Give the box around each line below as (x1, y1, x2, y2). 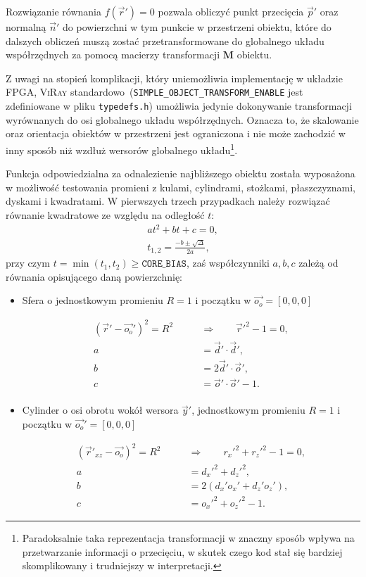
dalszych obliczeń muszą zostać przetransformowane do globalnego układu (6, 33, 324, 48)
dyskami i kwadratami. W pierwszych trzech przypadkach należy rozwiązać (6, 194, 330, 208)
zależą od (298, 255, 339, 270)
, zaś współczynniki (186, 255, 270, 270)
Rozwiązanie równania (6, 4, 101, 18)
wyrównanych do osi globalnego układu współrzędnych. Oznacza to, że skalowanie (6, 112, 359, 127)
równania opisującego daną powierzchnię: (6, 269, 183, 284)
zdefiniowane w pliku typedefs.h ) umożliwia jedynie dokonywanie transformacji (6, 99, 352, 113)
